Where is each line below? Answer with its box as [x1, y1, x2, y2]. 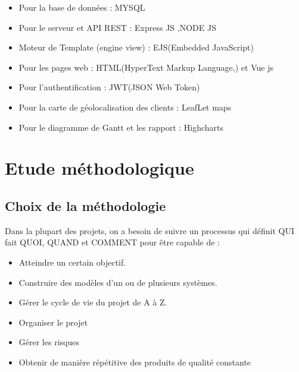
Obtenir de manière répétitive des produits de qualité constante [18, 355, 251, 368]
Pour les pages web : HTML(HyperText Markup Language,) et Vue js [18, 61, 273, 73]
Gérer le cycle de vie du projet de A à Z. [18, 296, 167, 308]
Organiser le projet [18, 316, 88, 328]
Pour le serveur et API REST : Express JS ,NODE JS [18, 21, 216, 33]
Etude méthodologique [5, 156, 194, 180]
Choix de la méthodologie [5, 196, 166, 215]
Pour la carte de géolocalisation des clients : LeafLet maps [18, 100, 232, 113]
